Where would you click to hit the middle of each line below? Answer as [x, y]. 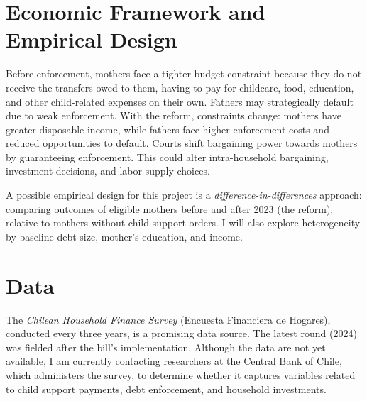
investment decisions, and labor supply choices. [108, 171]
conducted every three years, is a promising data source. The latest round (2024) [181, 333]
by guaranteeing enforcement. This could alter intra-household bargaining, [167, 156]
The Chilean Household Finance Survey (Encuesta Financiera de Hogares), [168, 319]
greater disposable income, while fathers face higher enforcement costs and [168, 129]
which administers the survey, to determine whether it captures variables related [181, 374]
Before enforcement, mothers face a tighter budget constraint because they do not [184, 73]
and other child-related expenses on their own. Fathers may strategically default [180, 101]
